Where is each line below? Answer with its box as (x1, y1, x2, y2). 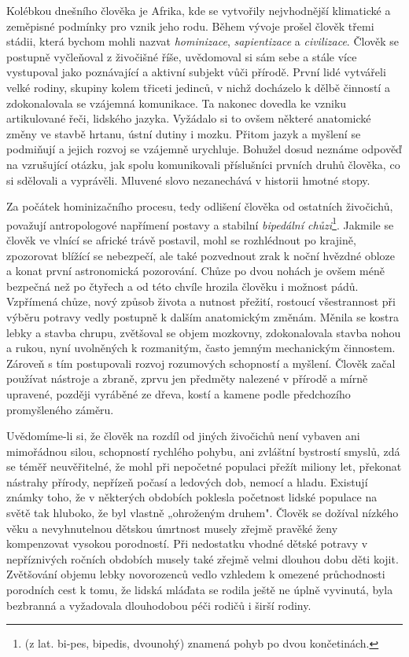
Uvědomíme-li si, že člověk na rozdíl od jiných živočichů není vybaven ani (6, 428, 360, 444)
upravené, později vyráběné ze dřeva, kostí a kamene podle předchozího (6, 385, 351, 402)
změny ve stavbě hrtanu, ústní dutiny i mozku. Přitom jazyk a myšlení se (6, 125, 361, 141)
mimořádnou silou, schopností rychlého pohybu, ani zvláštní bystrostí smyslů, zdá (6, 442, 400, 459)
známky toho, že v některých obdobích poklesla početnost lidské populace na (6, 489, 378, 505)
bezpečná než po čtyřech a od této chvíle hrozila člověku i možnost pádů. (6, 277, 359, 294)
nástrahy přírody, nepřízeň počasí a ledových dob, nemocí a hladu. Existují (6, 473, 368, 490)
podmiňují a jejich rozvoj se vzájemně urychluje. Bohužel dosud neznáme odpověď (6, 141, 402, 157)
